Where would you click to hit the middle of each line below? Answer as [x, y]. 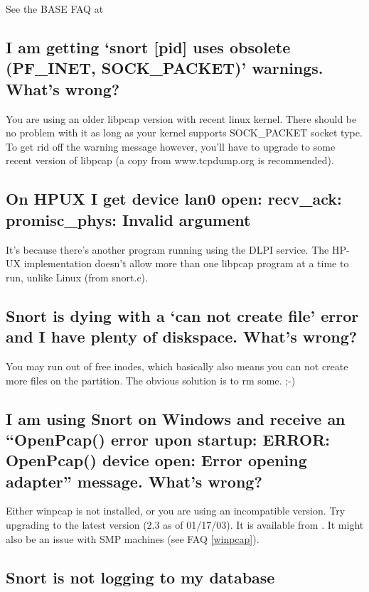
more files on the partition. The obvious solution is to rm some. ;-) [151, 380]
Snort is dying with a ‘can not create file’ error [182, 315]
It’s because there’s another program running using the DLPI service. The [167, 249]
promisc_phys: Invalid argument [128, 219]
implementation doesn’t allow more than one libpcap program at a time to [186, 263]
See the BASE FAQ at [55, 9]
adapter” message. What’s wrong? [134, 481]
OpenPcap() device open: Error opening [156, 460]
